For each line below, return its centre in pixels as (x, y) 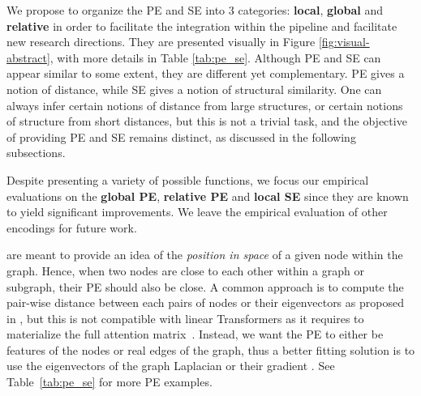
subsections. (36, 153)
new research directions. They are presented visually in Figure (161, 42)
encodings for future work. (72, 227)
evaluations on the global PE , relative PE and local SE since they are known (208, 196)
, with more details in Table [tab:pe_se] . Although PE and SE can (215, 57)
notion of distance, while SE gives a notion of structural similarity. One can (194, 89)
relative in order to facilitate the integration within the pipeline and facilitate (202, 26)
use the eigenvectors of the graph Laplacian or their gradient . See (171, 366)
